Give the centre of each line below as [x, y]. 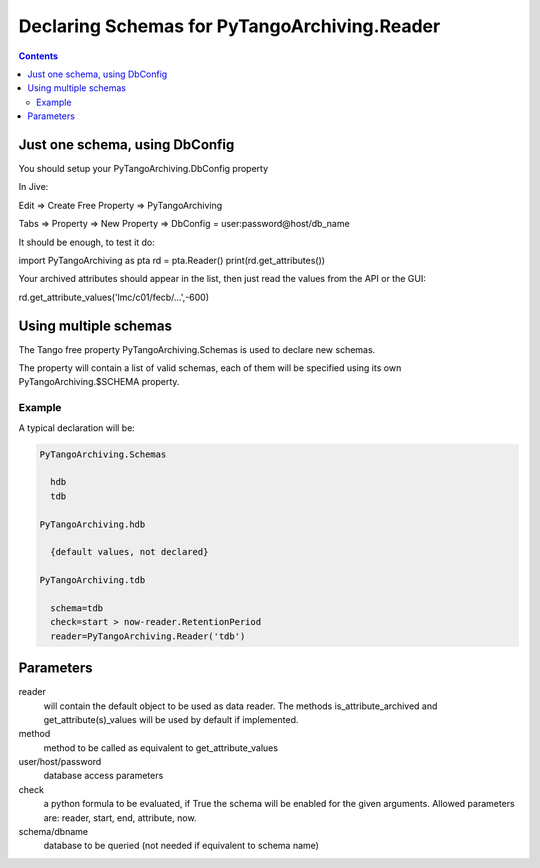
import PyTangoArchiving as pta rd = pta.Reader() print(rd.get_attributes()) [171, 260]
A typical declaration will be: [76, 427]
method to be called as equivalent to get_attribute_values [161, 747]
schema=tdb [77, 608]
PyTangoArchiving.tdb [92, 580]
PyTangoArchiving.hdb [92, 524]
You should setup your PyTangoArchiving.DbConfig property [143, 169]
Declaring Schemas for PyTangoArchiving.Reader [229, 26]
